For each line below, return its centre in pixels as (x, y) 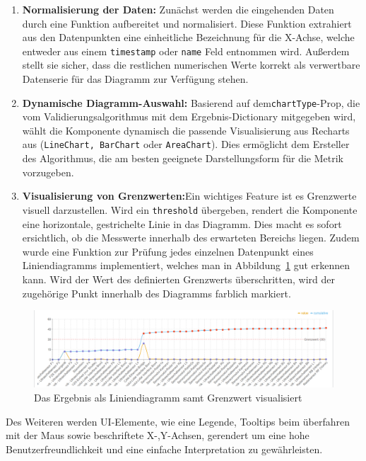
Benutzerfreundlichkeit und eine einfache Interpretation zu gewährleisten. (164, 449)
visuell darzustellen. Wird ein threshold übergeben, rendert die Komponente (190, 209)
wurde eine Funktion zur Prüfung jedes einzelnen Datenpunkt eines (168, 251)
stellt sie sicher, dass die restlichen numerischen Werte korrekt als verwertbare (191, 65)
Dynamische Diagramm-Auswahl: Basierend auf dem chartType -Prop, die (191, 102)
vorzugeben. (48, 172)
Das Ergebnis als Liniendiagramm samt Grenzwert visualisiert (168, 398)
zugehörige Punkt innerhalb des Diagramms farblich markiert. (157, 293)
